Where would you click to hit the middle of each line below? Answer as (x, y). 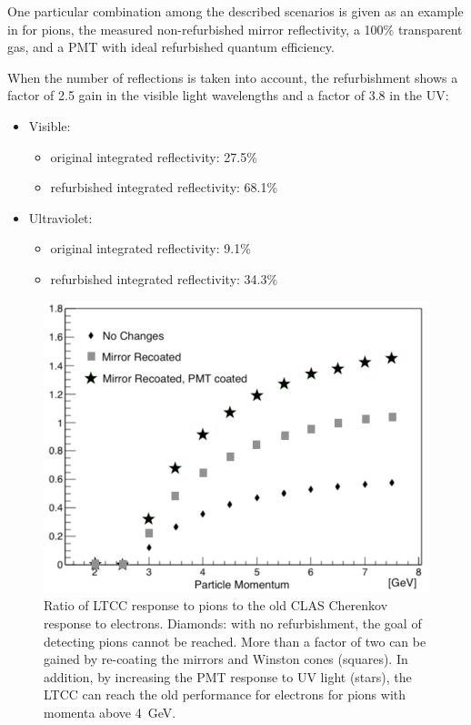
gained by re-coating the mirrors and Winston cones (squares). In (226, 659)
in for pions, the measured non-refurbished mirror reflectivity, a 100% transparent (235, 29)
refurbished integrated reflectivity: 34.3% (164, 278)
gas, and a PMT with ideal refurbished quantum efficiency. (171, 47)
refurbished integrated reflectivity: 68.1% (164, 187)
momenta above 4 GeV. (110, 712)
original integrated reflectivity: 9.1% (150, 248)
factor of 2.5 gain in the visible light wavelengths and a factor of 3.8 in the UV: (228, 95)
